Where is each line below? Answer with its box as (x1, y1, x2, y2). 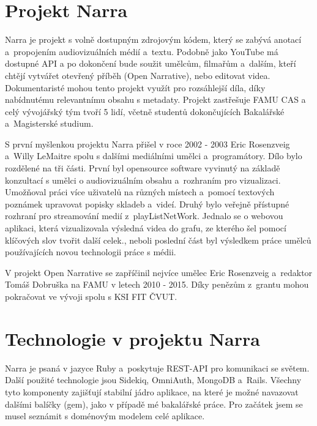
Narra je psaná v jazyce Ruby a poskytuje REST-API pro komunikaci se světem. (5, 361, 310, 374)
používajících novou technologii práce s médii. (5, 245, 176, 258)
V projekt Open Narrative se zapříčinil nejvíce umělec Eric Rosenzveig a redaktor (5, 266, 313, 278)
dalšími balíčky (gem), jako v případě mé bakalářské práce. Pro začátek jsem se (5, 397, 303, 410)
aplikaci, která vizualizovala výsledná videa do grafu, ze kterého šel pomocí (5, 222, 286, 234)
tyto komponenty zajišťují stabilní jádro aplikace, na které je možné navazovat (5, 385, 299, 398)
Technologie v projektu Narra (5, 326, 260, 351)
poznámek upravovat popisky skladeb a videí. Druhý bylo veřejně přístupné (5, 197, 289, 210)
